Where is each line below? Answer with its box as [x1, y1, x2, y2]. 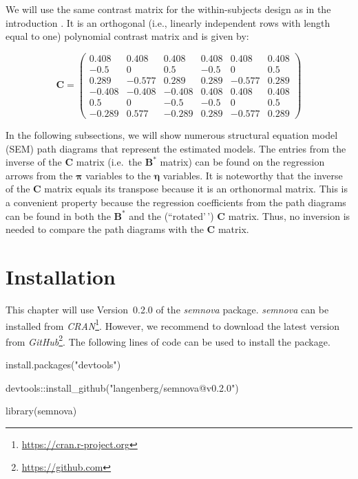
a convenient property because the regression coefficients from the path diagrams [6, 195, 346, 209]
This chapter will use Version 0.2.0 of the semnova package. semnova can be [6, 302, 329, 316]
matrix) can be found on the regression [160, 155, 325, 169]
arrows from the [6, 168, 73, 182]
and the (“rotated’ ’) [129, 208, 214, 223]
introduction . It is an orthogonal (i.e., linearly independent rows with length [6, 15, 330, 30]
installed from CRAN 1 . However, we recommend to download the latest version [6, 316, 340, 333]
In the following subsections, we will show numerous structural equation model [6, 128, 338, 142]
